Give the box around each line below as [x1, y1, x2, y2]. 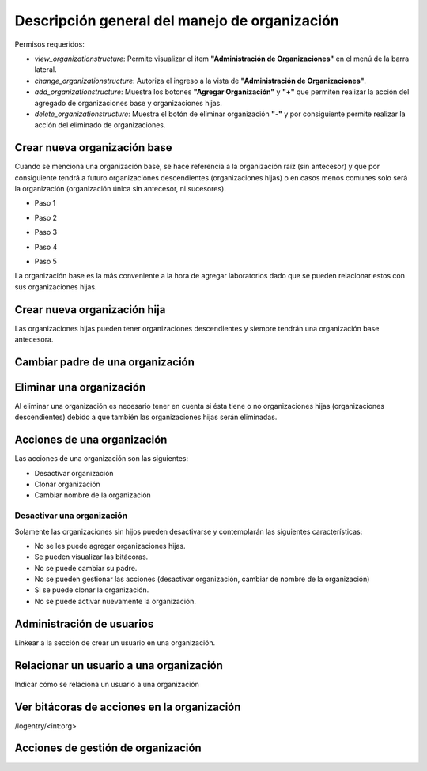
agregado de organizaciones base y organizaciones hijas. [34, 98, 223, 108]
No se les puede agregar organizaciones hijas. [34, 541, 186, 550]
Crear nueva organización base [14, 141, 173, 154]
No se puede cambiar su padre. [34, 563, 138, 573]
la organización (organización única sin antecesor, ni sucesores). [14, 183, 227, 193]
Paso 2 [34, 213, 58, 222]
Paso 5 [34, 256, 57, 266]
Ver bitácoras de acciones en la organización [14, 700, 241, 713]
